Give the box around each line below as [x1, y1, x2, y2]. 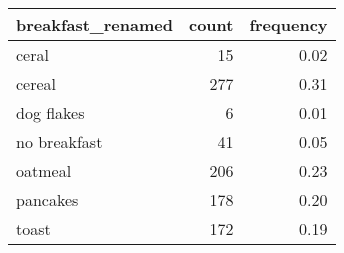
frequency [249, 13, 328, 36]
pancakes [16, 188, 79, 211]
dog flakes [16, 101, 85, 124]
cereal [16, 72, 57, 95]
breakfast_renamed [16, 13, 173, 36]
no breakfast [16, 130, 103, 153]
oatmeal [16, 159, 72, 182]
